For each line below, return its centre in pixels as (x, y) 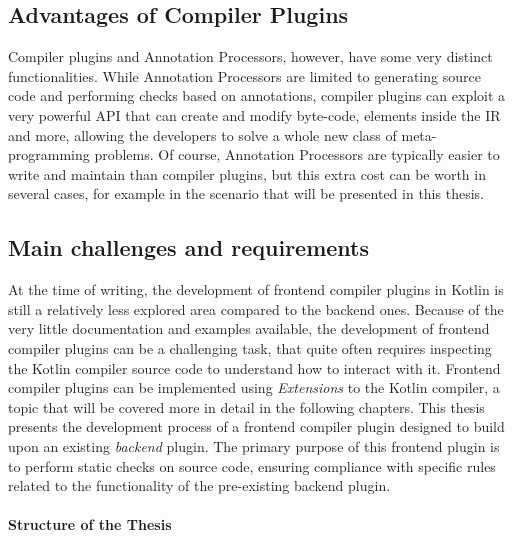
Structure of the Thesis (90, 524)
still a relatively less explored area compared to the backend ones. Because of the (256, 308)
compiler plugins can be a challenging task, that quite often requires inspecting (250, 347)
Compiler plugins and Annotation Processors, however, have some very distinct (250, 56)
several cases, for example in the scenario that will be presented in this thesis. (246, 193)
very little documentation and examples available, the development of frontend (249, 328)
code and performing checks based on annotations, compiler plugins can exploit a (257, 95)
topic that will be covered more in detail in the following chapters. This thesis (246, 406)
